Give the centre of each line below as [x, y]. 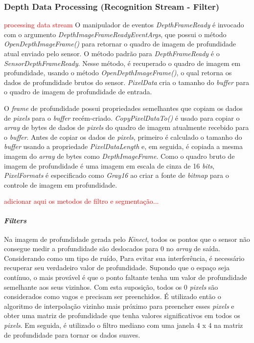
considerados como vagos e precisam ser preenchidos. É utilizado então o [113, 296]
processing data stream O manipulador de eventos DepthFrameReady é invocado [124, 25]
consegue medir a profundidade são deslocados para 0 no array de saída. [112, 248]
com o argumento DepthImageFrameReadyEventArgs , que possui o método [115, 34]
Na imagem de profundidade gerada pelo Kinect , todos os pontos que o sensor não [127, 239]
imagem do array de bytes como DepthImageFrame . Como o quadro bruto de [119, 156]
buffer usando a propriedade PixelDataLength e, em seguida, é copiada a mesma [123, 146]
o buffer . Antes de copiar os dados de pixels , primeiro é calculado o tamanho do [123, 137]
